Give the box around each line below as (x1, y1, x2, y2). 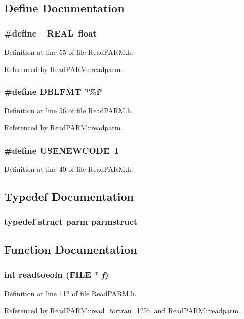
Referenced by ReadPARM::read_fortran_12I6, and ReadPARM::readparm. (4, 305, 241, 315)
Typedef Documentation (4, 188, 134, 204)
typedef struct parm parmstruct (4, 215, 138, 228)
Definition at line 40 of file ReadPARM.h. (4, 163, 133, 174)
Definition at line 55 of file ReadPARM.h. (4, 47, 133, 57)
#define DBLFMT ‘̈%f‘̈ (4, 85, 103, 98)
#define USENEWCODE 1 (4, 144, 119, 156)
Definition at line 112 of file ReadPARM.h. (4, 288, 137, 299)
